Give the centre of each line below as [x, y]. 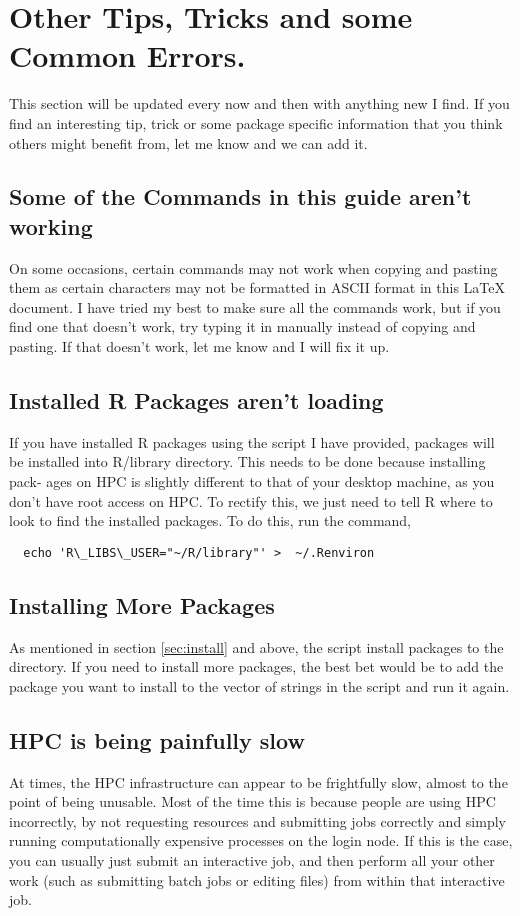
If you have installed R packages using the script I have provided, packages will [252, 441]
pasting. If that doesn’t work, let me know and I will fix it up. [199, 346]
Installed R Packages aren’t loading [196, 400]
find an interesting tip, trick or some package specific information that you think [256, 122]
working [51, 225]
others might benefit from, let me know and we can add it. [188, 142]
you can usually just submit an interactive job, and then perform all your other [252, 860]
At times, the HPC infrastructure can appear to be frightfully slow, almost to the [258, 781]
